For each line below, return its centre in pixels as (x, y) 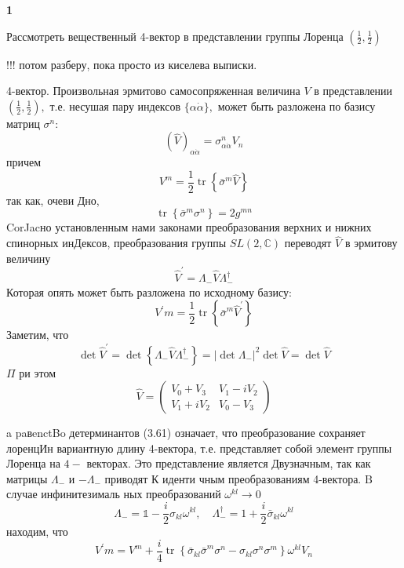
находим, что (37, 532)
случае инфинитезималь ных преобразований (114, 494)
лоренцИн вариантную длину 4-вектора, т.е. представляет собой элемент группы (199, 448)
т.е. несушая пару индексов (115, 106)
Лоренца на (33, 463)
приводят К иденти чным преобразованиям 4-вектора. (233, 478)
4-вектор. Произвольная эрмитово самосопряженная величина (153, 91)
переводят (308, 243)
